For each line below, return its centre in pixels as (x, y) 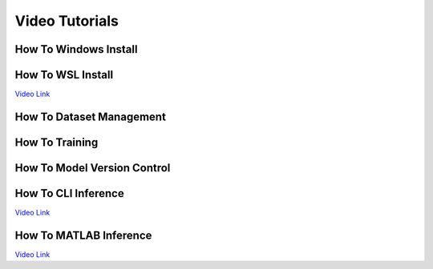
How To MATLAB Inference (83, 235)
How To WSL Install (64, 75)
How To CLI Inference (69, 193)
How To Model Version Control (93, 168)
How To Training (57, 142)
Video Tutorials (67, 21)
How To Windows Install (76, 49)
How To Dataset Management (90, 116)
